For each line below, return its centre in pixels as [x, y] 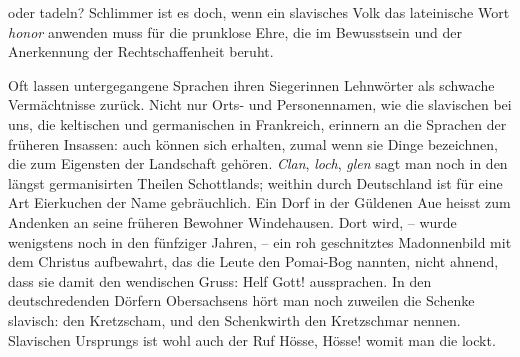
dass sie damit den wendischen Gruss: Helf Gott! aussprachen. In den [220, 280]
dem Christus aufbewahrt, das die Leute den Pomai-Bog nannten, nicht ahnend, [253, 261]
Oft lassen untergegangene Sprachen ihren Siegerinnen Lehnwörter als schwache [251, 84]
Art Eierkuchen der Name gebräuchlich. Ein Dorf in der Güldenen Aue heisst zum [259, 202]
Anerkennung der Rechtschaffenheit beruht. [141, 51]
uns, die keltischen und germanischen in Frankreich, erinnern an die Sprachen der [257, 123]
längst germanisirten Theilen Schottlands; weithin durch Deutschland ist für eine [255, 182]
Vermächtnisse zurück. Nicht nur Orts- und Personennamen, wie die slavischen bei [260, 104]
